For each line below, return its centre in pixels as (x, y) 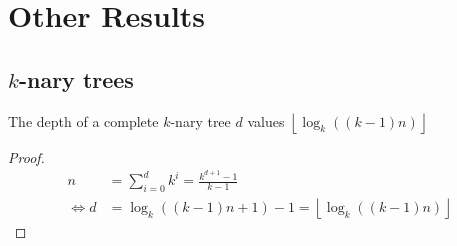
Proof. (26, 156)
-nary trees (76, 78)
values (266, 120)
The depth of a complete (83, 120)
